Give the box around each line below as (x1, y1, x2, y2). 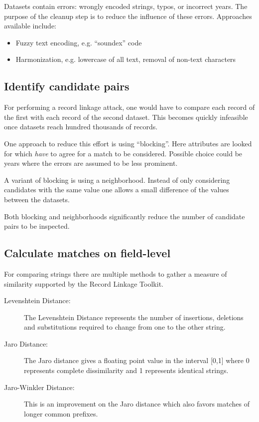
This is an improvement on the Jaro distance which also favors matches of (24, 399, 250, 409)
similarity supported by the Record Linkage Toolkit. (4, 278, 163, 289)
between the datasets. (4, 194, 70, 204)
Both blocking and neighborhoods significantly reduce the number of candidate (4, 211, 245, 221)
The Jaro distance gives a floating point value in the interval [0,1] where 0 (24, 355, 250, 366)
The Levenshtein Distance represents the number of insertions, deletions (24, 312, 244, 322)
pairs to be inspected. (4, 221, 70, 231)
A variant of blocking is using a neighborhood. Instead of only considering (4, 174, 230, 185)
